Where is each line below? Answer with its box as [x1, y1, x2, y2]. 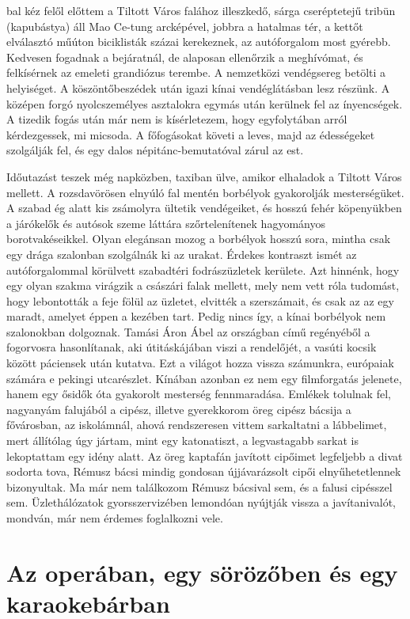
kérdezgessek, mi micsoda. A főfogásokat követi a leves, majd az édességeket [6, 126, 375, 142]
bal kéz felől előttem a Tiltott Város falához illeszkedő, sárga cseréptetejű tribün [6, 2, 396, 18]
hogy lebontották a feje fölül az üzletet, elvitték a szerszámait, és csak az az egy [6, 292, 394, 309]
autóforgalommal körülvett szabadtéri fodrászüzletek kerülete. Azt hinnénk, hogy [6, 261, 400, 278]
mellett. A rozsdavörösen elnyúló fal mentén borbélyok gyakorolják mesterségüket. [6, 184, 404, 200]
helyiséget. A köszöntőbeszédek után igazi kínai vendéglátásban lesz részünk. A [6, 79, 390, 96]
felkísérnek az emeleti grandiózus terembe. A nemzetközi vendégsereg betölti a [6, 64, 386, 81]
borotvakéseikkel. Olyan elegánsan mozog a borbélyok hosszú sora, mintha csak [6, 230, 391, 247]
